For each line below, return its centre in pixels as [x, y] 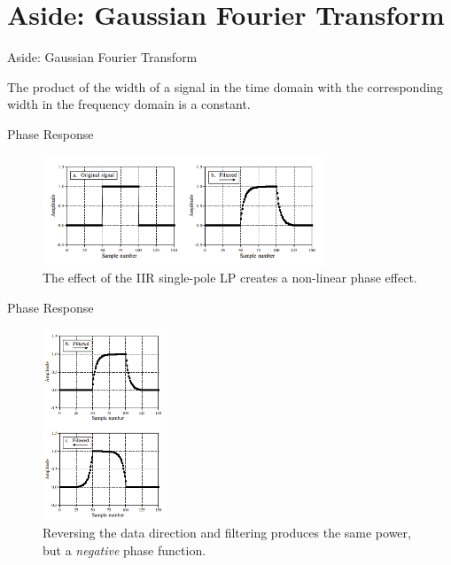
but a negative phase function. [124, 550]
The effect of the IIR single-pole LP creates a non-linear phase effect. [230, 278]
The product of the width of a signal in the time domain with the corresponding [225, 86]
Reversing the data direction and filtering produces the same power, [227, 533]
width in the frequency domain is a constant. [129, 104]
